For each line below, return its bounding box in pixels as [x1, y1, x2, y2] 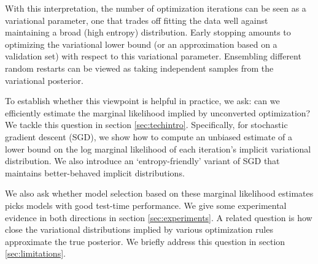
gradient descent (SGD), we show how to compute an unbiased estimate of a [5, 130, 293, 143]
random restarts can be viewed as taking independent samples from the [5, 61, 274, 74]
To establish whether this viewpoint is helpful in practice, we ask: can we [5, 94, 280, 107]
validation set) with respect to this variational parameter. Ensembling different [5, 50, 301, 62]
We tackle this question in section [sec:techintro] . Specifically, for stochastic [5, 118, 288, 131]
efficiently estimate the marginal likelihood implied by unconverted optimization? [5, 106, 311, 119]
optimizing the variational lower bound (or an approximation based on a [5, 37, 277, 50]
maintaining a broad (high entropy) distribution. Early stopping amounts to [5, 26, 291, 39]
